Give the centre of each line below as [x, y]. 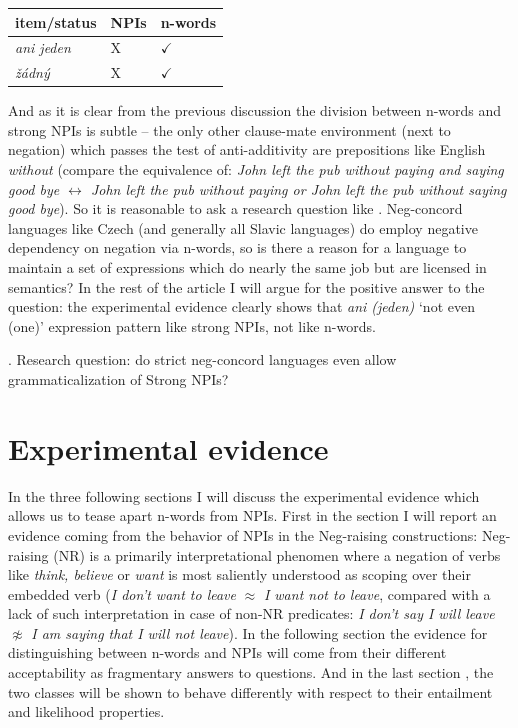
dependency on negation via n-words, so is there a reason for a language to [237, 247]
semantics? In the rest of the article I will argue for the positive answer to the [246, 286]
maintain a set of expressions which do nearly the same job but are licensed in [247, 267]
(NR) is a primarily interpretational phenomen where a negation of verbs [277, 554]
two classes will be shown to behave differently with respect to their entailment [250, 691]
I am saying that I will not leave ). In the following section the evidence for [259, 632]
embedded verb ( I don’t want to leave [122, 593]
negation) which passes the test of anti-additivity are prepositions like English [247, 149]
